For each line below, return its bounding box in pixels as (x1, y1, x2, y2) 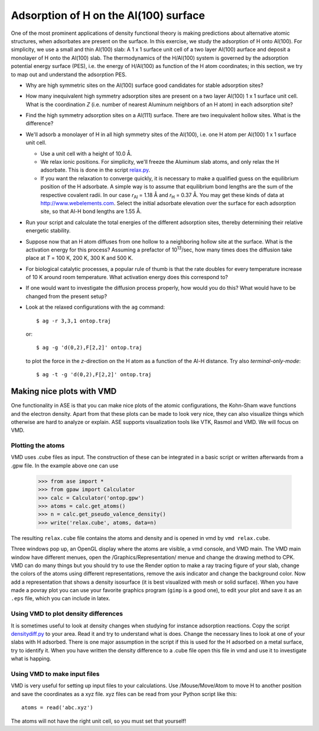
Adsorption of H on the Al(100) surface (11, 9, 206, 22)
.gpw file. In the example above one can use (11, 462, 119, 469)
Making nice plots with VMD (11, 386, 117, 396)
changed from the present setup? (25, 293, 108, 300)
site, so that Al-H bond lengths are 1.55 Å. (40, 208, 142, 215)
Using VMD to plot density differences (11, 610, 123, 618)
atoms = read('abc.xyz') (21, 704, 93, 711)
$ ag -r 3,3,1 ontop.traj (36, 317, 112, 324)
